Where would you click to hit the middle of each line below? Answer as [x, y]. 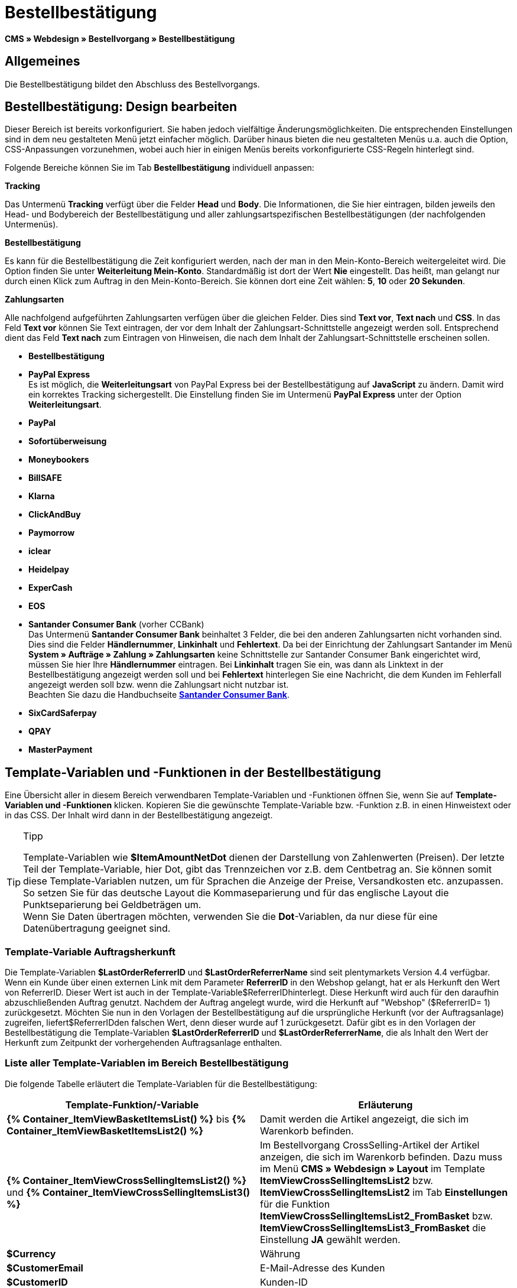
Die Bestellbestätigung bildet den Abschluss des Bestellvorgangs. [132, 84]
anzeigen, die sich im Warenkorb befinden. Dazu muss [381, 1157]
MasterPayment [61, 750]
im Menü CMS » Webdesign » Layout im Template [373, 1168]
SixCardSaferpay [63, 713]
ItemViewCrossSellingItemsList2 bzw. [347, 1180]
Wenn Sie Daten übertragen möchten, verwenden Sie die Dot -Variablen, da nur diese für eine [230, 917]
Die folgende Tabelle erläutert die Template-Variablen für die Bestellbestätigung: [161, 1084]
